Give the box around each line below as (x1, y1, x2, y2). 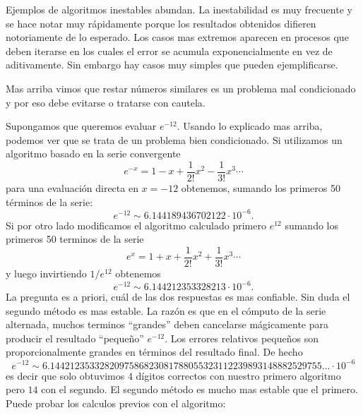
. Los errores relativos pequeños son (165, 330, 319, 345)
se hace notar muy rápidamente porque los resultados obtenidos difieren (6, 16, 316, 30)
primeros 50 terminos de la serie (6, 231, 144, 246)
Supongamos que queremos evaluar (6, 119, 157, 133)
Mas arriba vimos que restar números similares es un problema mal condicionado (6, 80, 356, 95)
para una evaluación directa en (6, 181, 138, 195)
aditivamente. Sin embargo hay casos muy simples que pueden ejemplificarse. (6, 57, 338, 72)
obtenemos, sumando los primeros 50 (181, 181, 340, 195)
